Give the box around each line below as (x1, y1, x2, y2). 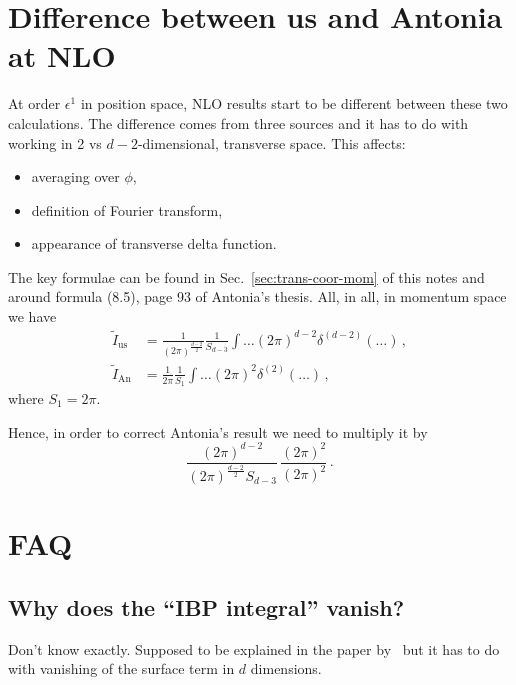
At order (8, 93, 61, 114)
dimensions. (250, 658, 322, 679)
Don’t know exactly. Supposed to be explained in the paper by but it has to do (8, 638, 500, 659)
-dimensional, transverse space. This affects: (137, 132, 406, 153)
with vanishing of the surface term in (8, 658, 235, 679)
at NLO (8, 35, 116, 76)
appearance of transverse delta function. (31, 233, 277, 254)
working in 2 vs (8, 132, 102, 153)
